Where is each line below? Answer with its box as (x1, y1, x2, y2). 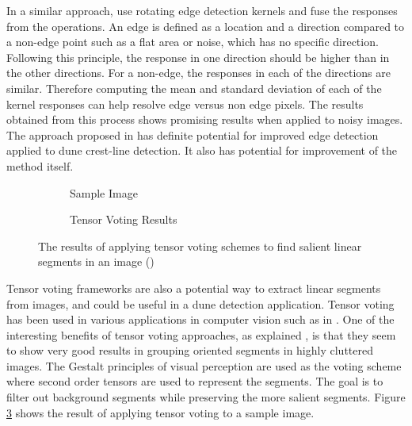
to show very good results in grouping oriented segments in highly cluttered (6, 342, 373, 359)
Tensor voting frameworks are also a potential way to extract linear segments (6, 279, 381, 296)
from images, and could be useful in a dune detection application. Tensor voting (6, 295, 395, 312)
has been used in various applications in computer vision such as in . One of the (6, 311, 395, 328)
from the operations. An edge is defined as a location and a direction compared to (6, 17, 405, 34)
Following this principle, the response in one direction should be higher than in (6, 48, 390, 65)
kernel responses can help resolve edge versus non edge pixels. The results (6, 95, 364, 112)
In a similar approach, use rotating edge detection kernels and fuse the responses (6, 2, 398, 18)
